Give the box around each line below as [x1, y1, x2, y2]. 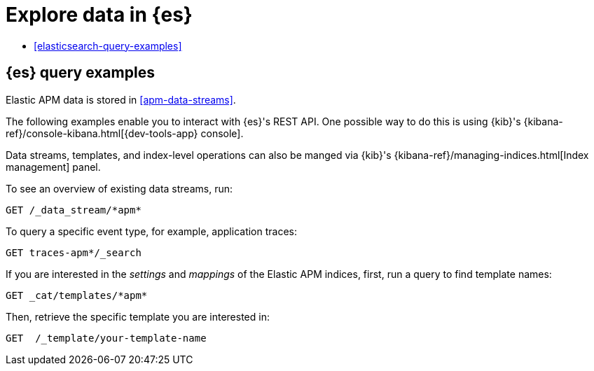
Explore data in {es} [6, 3, 193, 27]
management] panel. [6, 160, 101, 173]
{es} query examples [6, 64, 155, 82]
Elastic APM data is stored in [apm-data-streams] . [6, 93, 236, 106]
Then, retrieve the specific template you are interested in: [6, 310, 270, 323]
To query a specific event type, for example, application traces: [6, 225, 298, 237]
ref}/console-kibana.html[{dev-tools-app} [6, 127, 198, 139]
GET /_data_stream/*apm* [6, 204, 141, 216]
